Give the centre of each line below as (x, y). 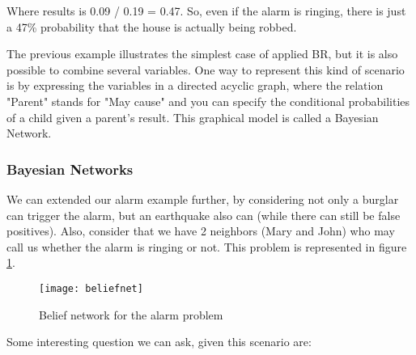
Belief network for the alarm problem (131, 314)
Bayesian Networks (70, 169)
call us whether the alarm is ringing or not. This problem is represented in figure (207, 246)
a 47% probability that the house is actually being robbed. (152, 26)
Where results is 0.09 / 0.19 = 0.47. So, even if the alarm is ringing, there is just (206, 11)
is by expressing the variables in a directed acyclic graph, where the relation (195, 85)
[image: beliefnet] (91, 288)
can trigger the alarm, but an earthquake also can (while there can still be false (204, 215)
